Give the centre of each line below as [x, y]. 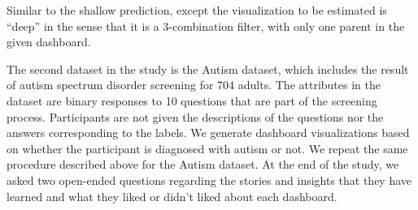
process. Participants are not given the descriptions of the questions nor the [195, 116]
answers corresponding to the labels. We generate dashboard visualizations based [208, 133]
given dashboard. [49, 42]
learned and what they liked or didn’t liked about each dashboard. [172, 196]
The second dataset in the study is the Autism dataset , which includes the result [208, 69]
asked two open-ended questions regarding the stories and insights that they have [209, 180]
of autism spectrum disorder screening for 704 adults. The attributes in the [194, 85]
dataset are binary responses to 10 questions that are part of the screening [192, 100]
